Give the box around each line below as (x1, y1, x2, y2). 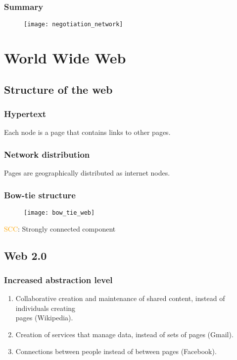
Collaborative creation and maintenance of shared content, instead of (15, 293, 225, 303)
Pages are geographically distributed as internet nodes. (4, 168, 170, 178)
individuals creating (15, 302, 76, 313)
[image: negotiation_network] (24, 21, 123, 28)
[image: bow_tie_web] (24, 209, 95, 216)
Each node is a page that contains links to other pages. (4, 127, 171, 137)
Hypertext (4, 107, 47, 120)
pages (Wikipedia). (15, 312, 73, 323)
